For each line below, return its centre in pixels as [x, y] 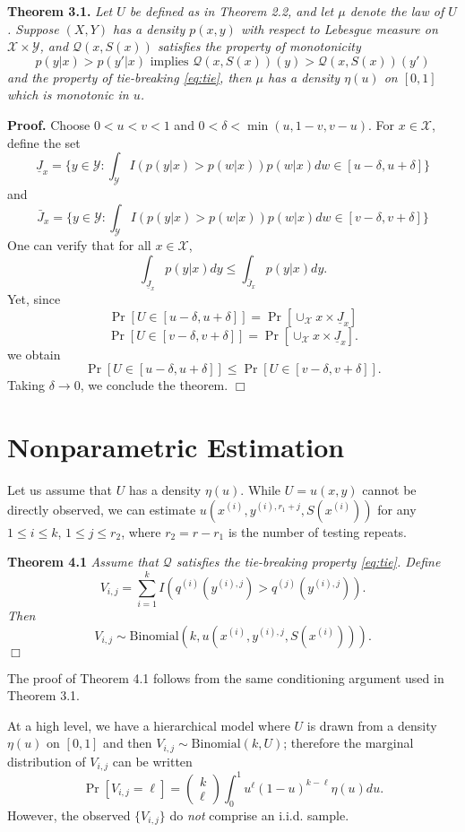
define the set [44, 142]
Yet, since [34, 299]
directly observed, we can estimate [102, 509]
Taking [26, 385]
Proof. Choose [49, 124]
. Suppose [33, 28]
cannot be [389, 490]
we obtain [34, 354]
